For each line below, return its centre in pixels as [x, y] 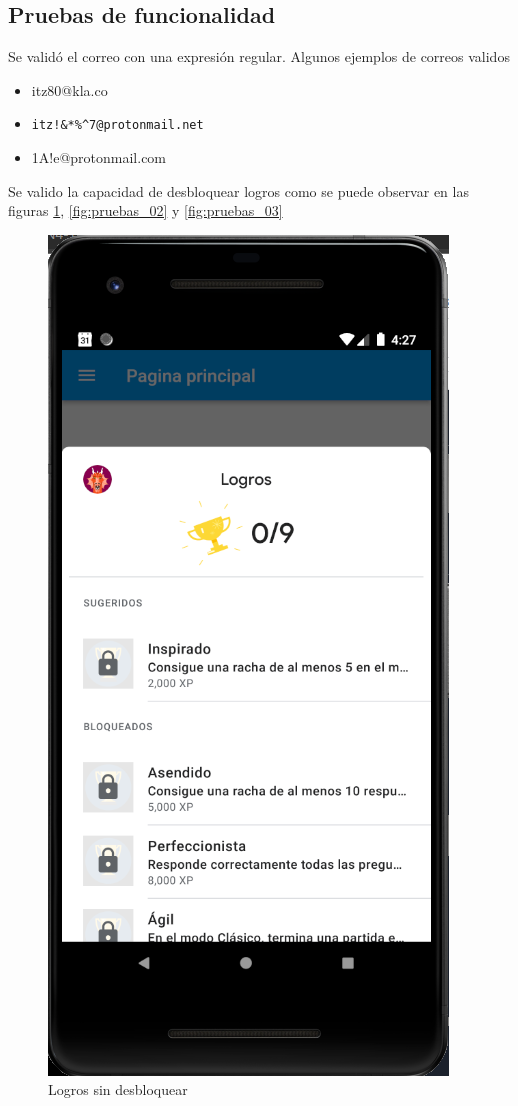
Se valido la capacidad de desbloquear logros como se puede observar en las [238, 190]
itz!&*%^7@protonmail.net [117, 125]
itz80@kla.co [69, 89]
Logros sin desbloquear [118, 1089]
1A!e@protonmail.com [99, 157]
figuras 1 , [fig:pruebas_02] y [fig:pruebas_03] [145, 210]
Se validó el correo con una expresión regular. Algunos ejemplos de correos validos [259, 56]
